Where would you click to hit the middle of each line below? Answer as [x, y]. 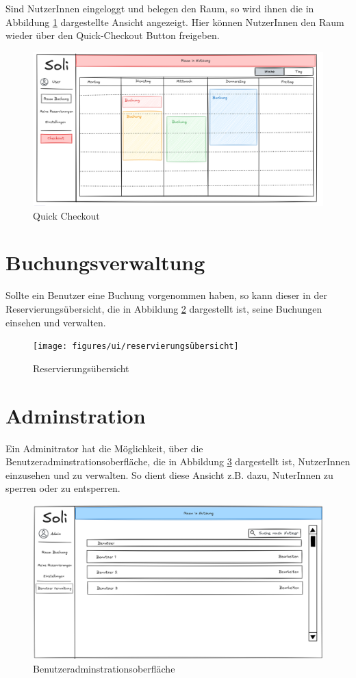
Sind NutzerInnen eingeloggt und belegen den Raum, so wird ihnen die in [160, 8]
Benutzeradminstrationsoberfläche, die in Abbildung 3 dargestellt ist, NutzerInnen [178, 461]
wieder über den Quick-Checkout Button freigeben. [113, 35]
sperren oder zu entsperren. [63, 488]
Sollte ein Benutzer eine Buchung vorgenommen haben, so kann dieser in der [167, 295]
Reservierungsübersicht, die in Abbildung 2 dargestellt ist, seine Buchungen [164, 308]
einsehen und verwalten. [56, 322]
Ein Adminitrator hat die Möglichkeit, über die [104, 448]
